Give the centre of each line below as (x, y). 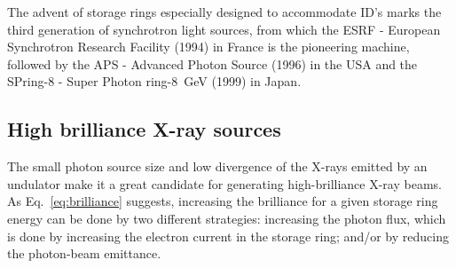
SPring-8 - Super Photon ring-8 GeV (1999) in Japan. (154, 81)
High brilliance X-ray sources (144, 129)
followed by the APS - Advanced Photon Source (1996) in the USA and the (212, 63)
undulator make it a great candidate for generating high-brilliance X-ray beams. (224, 183)
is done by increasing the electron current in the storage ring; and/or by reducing (228, 236)
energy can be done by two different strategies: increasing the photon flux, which (227, 218)
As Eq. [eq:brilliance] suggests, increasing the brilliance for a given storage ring (223, 201)
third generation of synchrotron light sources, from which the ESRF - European (224, 29)
